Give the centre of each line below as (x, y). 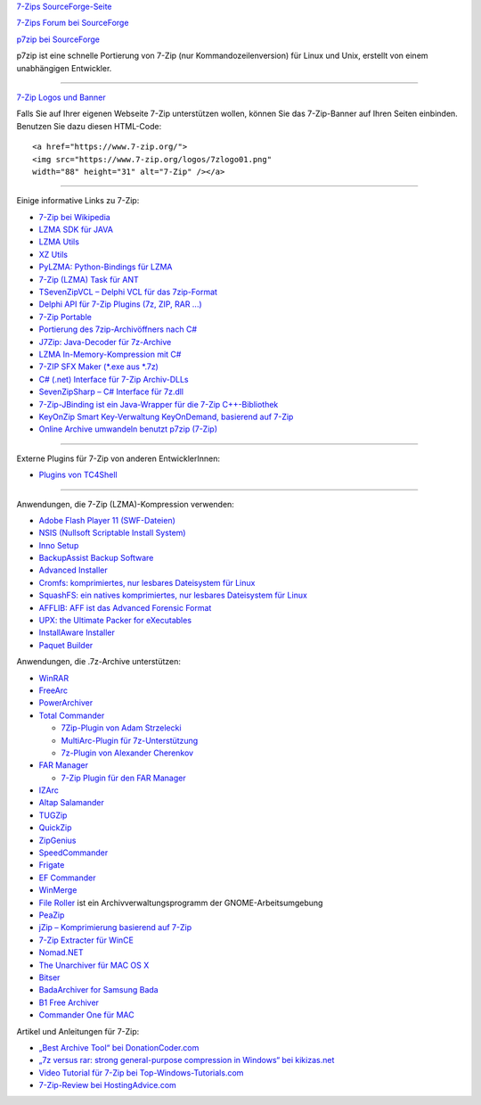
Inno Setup (59, 545)
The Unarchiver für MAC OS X (94, 965)
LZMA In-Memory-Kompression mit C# (110, 354)
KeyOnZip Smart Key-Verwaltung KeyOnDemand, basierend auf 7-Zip (166, 416)
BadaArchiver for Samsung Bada (99, 990)
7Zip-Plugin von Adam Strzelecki (121, 728)
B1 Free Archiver (69, 1002)
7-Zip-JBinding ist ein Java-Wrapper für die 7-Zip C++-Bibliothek (159, 404)
